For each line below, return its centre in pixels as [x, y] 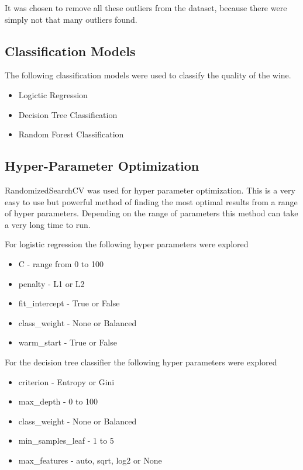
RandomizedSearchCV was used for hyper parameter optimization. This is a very [150, 190]
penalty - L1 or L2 [51, 283]
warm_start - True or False [68, 342]
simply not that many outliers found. [71, 19]
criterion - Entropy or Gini [66, 381]
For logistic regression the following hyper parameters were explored [127, 244]
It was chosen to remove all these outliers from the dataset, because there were [146, 8]
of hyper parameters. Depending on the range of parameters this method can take [151, 213]
